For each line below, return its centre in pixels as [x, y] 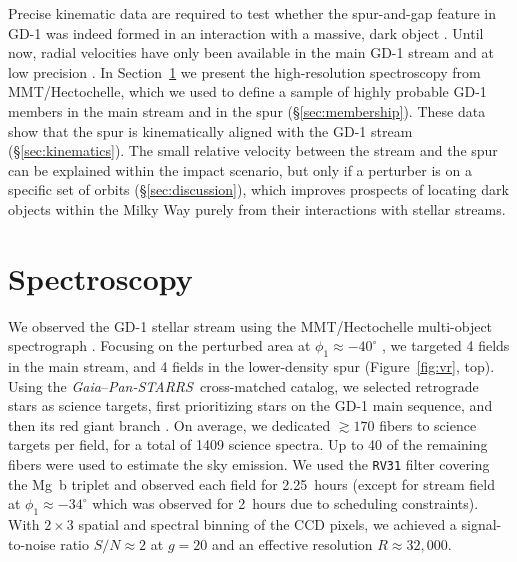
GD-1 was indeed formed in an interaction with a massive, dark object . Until [246, 32]
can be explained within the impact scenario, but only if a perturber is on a [240, 169]
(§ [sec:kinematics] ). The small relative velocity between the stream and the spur [253, 150]
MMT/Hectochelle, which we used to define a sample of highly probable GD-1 [247, 91]
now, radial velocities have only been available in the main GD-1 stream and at [251, 52]
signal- [481, 524]
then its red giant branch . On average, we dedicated [169, 424]
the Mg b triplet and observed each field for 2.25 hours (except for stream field [251, 483]
